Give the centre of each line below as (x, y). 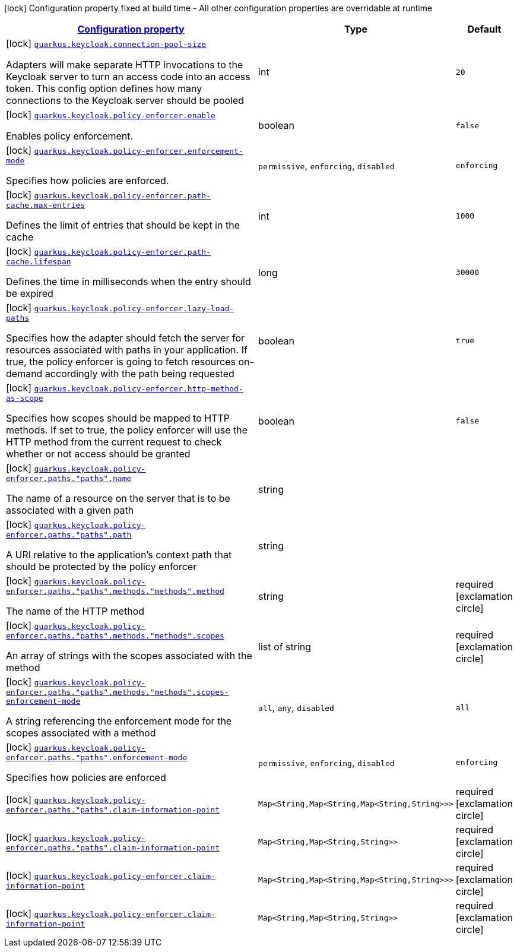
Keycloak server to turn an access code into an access (128, 77)
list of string (285, 646)
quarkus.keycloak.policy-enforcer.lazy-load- (134, 309)
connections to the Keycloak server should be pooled (125, 100)
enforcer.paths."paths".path (69, 535)
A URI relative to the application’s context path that (119, 555)
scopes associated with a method (81, 733)
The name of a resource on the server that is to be (118, 498)
